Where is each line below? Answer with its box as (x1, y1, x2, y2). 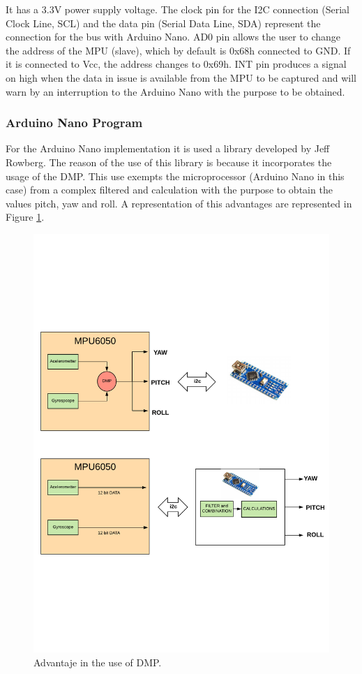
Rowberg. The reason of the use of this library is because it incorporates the (6, 154, 332, 169)
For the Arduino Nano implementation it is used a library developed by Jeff (6, 141, 330, 156)
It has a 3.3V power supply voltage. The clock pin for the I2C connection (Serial (6, 2, 349, 16)
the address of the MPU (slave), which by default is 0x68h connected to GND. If (6, 43, 351, 57)
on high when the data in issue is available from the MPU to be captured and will (6, 70, 356, 85)
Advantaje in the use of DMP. (33, 654, 162, 669)
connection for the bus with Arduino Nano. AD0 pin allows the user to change (6, 29, 341, 44)
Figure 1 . (6, 210, 45, 224)
